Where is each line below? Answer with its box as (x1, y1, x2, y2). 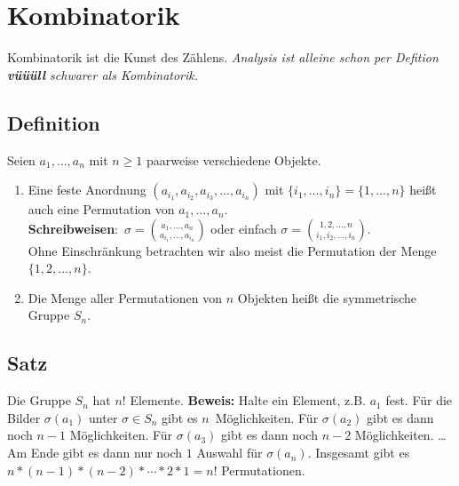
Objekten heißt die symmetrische (237, 288, 417, 307)
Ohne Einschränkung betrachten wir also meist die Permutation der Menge (28, 241, 437, 259)
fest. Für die (385, 391, 453, 410)
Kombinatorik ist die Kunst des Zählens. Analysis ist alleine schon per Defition (7, 48, 439, 67)
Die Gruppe (7, 391, 71, 410)
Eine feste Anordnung (28, 180, 146, 199)
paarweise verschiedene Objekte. (146, 150, 321, 169)
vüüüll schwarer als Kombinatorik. (7, 65, 199, 84)
